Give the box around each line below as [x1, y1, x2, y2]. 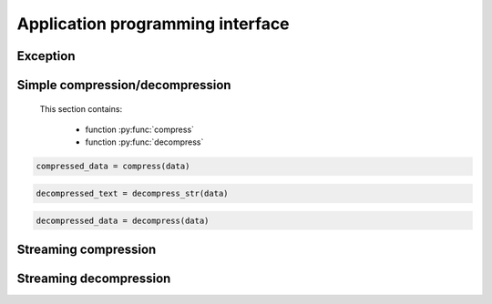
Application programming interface [16, 14, 291, 34]
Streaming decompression [16, 270, 171, 286]
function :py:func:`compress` [85, 124, 195, 135]
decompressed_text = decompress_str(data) [36, 187, 229, 198]
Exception [16, 48, 76, 64]
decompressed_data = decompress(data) [36, 215, 210, 226]
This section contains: [39, 103, 123, 114]
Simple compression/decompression [16, 77, 231, 93]
